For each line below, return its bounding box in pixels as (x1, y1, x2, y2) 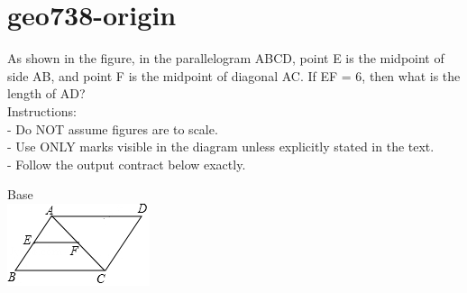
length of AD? (7, 84, 86, 103)
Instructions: (7, 101, 77, 120)
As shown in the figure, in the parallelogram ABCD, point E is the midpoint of (7, 49, 444, 68)
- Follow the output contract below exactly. (7, 154, 246, 173)
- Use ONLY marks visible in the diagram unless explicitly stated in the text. (7, 137, 435, 156)
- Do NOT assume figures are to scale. (7, 119, 218, 138)
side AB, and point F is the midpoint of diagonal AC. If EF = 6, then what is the (7, 66, 461, 85)
